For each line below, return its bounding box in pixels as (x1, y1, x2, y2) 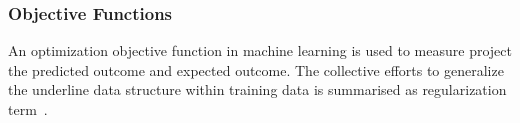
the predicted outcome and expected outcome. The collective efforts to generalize (8, 59, 504, 80)
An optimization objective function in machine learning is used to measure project (8, 40, 512, 61)
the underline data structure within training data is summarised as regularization (8, 79, 507, 100)
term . (8, 99, 48, 119)
